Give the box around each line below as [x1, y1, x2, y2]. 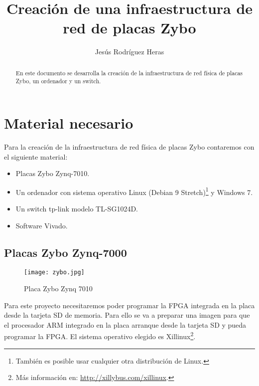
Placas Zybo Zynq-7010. [15, 168, 90, 179]
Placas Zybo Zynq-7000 [4, 244, 127, 260]
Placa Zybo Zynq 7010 [24, 283, 93, 294]
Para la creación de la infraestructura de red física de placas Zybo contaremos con [4, 141, 255, 152]
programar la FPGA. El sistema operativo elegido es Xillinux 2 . [4, 330, 196, 342]
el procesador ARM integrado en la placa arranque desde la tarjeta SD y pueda [4, 319, 247, 330]
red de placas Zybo [63, 17, 196, 38]
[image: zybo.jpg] [24, 269, 85, 276]
